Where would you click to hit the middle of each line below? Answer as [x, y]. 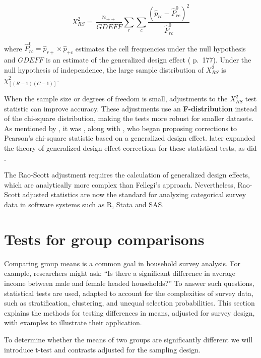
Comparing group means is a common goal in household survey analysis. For [122, 263]
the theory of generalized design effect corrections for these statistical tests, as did [130, 148]
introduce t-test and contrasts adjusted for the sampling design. [102, 349]
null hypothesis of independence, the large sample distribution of [104, 69]
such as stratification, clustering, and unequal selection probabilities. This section [129, 303]
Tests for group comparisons [104, 239]
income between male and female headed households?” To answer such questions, [129, 283]
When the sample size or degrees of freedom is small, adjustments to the [116, 99]
